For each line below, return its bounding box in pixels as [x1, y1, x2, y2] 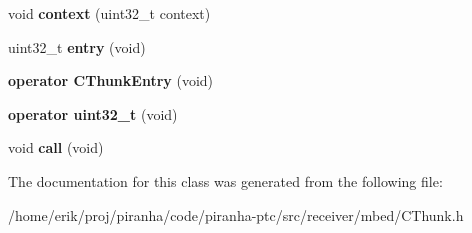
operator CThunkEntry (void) [8, 70, 214, 91]
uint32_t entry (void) [8, 36, 146, 57]
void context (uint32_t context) [8, 3, 211, 23]
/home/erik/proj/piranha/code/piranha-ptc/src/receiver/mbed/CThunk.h [8, 204, 464, 225]
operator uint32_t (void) [8, 103, 178, 124]
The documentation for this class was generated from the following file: [8, 170, 443, 191]
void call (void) [8, 137, 104, 158]
